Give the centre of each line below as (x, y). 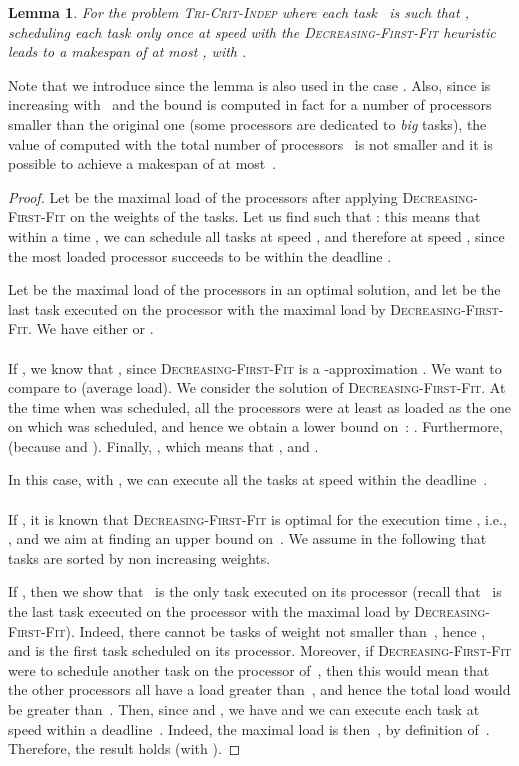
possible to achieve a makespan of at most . (142, 163)
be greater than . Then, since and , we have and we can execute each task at (244, 709)
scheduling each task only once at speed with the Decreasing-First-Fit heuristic (252, 31)
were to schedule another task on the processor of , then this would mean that (249, 669)
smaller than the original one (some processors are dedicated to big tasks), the (247, 123)
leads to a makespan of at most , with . (127, 51)
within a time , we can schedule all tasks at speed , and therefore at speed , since (256, 235)
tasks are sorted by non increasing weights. (139, 557)
